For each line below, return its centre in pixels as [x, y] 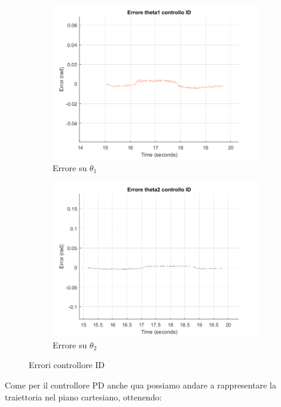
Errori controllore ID [67, 365]
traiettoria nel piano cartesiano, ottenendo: [83, 397]
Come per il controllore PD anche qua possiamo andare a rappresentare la [140, 385]
